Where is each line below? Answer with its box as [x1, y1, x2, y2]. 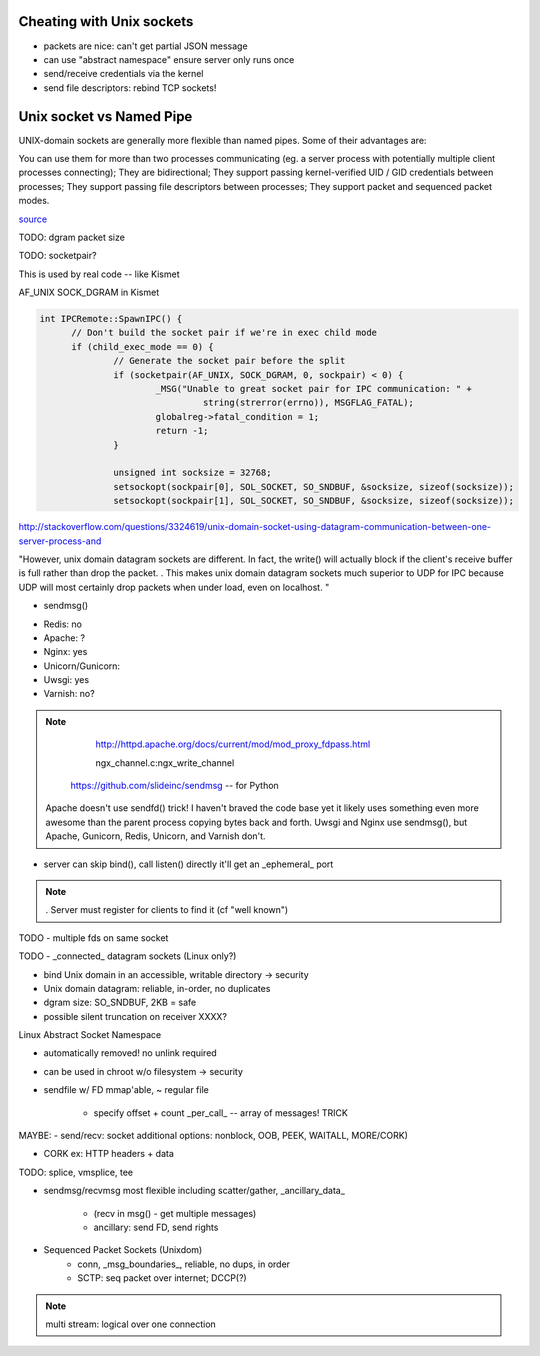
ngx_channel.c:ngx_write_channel [95, 756, 235, 769]
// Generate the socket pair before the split [113, 355, 346, 367]
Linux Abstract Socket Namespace [18, 1029, 162, 1041]
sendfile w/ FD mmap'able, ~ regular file [43, 1084, 209, 1096]
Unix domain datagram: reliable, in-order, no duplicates [43, 982, 271, 994]
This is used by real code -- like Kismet [18, 268, 180, 280]
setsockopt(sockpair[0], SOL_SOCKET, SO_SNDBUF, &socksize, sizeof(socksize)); [113, 481, 515, 492]
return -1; [155, 425, 209, 437]
